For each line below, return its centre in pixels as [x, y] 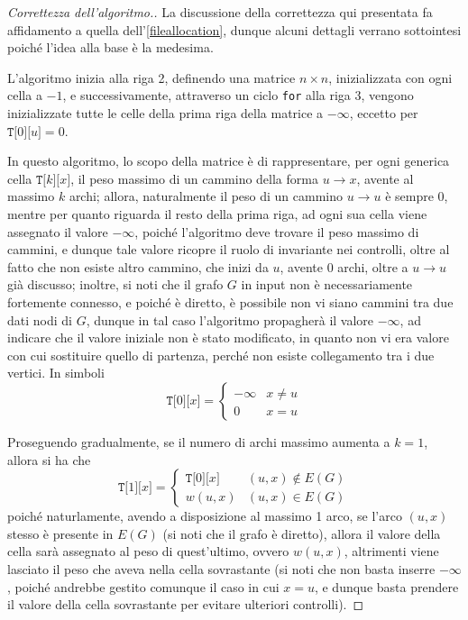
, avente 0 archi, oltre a [344, 266]
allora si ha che [49, 459]
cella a [25, 95]
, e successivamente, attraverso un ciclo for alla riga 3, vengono [238, 95]
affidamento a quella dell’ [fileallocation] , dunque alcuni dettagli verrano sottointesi [234, 29]
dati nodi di [40, 319]
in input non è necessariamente [327, 284]
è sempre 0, [417, 196]
